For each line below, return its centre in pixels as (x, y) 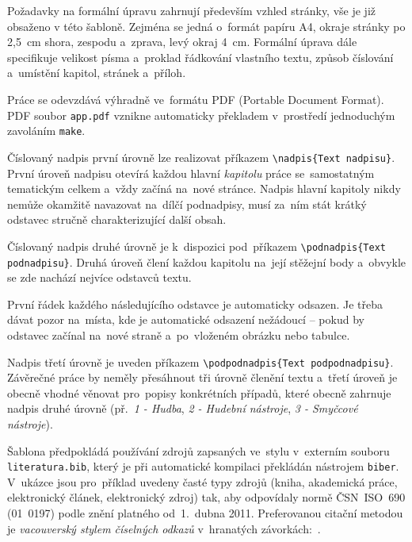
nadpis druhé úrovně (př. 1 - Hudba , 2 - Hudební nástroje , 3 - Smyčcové (183, 408)
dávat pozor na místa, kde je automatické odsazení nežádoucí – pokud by (186, 319)
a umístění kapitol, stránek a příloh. (97, 73)
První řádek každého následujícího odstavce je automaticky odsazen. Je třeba (195, 304)
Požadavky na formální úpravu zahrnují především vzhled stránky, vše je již (192, 10)
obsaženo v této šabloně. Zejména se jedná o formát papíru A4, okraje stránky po (206, 26)
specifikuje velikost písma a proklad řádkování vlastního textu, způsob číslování (200, 57)
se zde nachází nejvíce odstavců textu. (99, 277)
